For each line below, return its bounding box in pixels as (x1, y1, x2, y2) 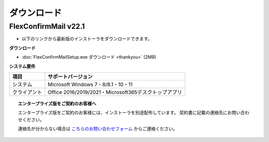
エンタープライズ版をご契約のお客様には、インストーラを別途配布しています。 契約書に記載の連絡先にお (18, 110, 232, 116)
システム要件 (9, 63, 36, 69)
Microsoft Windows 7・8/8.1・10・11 (47, 81, 133, 88)
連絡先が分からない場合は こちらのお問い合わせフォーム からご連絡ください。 (18, 126, 178, 132)
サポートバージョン (47, 73, 93, 80)
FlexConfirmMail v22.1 (9, 22, 85, 31)
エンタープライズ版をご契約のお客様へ (18, 100, 97, 106)
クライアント (12, 88, 42, 95)
